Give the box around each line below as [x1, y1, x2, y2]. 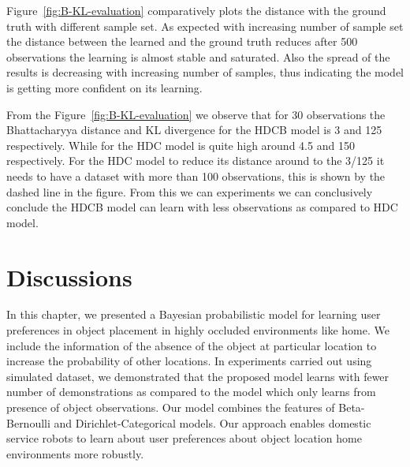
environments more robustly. [6, 445, 144, 461]
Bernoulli [6, 414, 50, 431]
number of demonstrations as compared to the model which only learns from [6, 383, 376, 400]
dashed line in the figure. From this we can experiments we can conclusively [6, 183, 373, 200]
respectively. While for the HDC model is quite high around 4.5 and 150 [6, 136, 355, 153]
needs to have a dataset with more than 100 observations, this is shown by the [6, 167, 386, 184]
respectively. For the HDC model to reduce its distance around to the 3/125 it [6, 152, 385, 169]
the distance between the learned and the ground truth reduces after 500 [6, 33, 358, 50]
